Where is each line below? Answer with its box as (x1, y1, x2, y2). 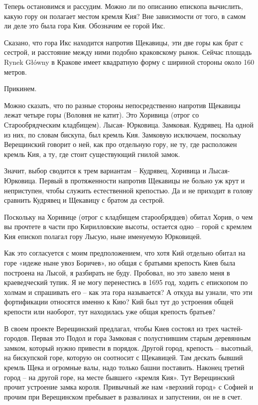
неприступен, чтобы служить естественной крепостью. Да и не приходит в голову (4, 185, 253, 195)
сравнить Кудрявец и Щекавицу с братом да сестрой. (4, 195, 165, 205)
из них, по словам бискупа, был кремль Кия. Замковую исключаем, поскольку (4, 129, 242, 139)
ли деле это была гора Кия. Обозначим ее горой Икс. (4, 20, 165, 31)
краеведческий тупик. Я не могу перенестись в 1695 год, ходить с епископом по (4, 277, 248, 287)
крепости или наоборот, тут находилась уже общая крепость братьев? (4, 306, 216, 317)
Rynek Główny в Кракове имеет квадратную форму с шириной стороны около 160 (4, 56, 255, 67)
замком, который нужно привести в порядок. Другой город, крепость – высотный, (4, 342, 253, 353)
